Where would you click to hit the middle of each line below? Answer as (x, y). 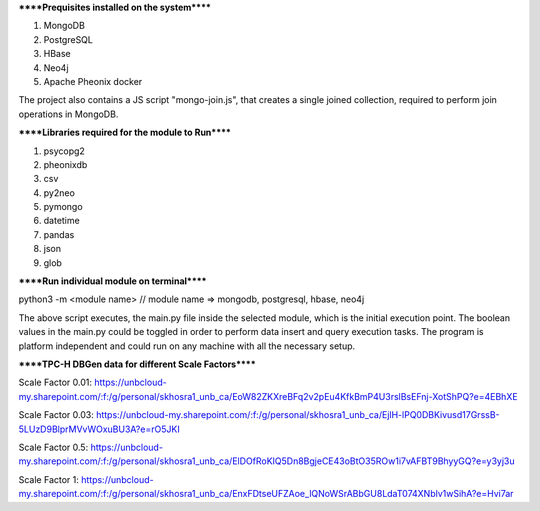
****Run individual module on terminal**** (112, 281)
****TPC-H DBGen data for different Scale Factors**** (137, 364)
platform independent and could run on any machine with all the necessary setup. (187, 346)
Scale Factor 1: (49, 479)
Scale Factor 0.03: (56, 415)
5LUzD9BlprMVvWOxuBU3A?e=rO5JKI (99, 429)
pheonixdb (65, 164)
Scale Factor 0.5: (53, 447)
